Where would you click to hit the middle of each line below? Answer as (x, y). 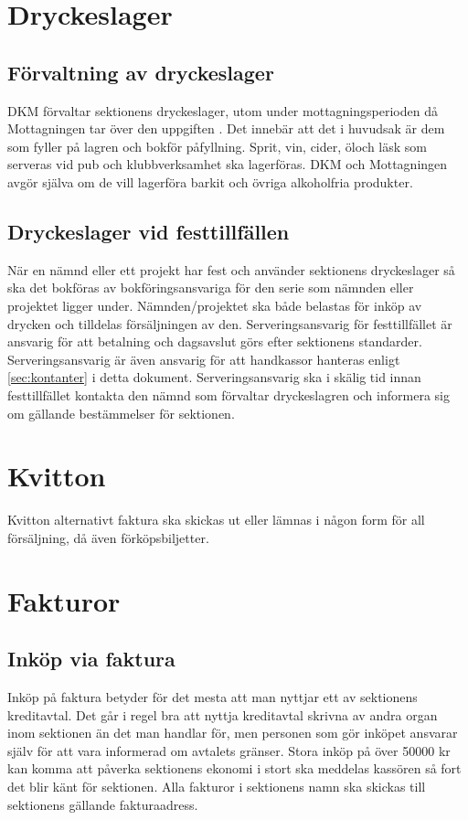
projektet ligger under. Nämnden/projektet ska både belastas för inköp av (215, 305)
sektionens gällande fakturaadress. (103, 804)
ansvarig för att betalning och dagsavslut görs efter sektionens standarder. (215, 341)
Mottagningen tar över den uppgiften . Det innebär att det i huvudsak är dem (226, 128)
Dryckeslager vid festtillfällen (149, 231)
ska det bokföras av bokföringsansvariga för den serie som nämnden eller (211, 288)
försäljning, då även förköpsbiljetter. (108, 537)
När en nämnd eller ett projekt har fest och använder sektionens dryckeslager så (231, 269)
